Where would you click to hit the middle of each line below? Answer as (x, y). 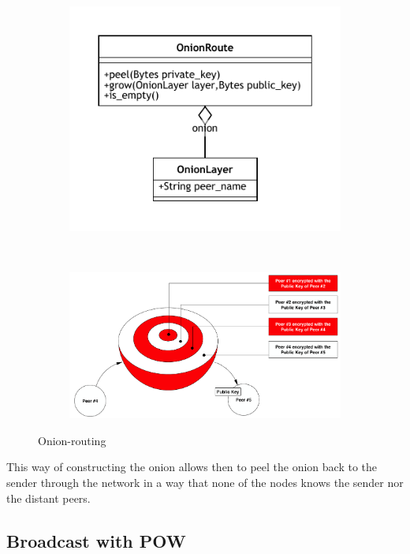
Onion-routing (72, 440)
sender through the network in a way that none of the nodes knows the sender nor (205, 482)
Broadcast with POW (96, 540)
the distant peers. (48, 498)
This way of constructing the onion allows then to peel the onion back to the (192, 467)
